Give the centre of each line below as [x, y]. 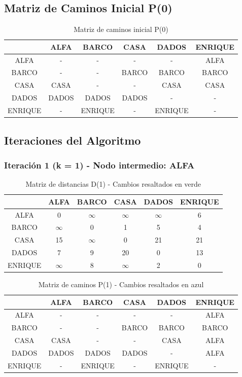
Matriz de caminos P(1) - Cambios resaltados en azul [121, 284]
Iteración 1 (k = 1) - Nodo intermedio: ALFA [99, 165]
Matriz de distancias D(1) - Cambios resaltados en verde [113, 184]
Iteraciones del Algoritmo [73, 140]
